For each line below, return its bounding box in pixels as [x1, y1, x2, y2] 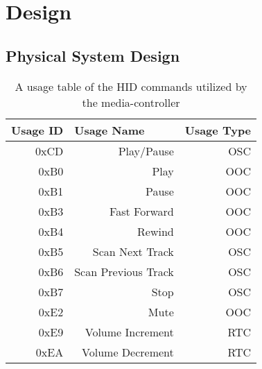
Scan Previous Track [74, 263, 174, 280]
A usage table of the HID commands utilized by [15, 78, 247, 94]
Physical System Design [6, 44, 180, 66]
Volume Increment [85, 323, 174, 340]
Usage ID [11, 121, 64, 138]
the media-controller [82, 94, 180, 110]
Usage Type [184, 121, 252, 138]
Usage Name [74, 121, 145, 138]
